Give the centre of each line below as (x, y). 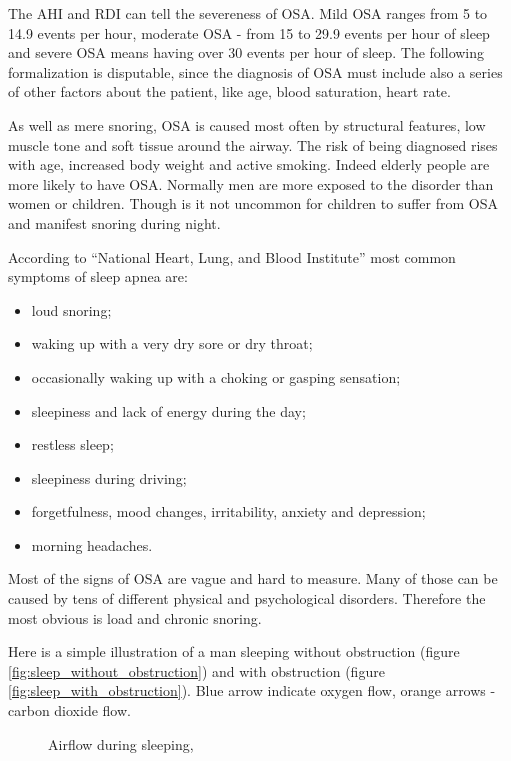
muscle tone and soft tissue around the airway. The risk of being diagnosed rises (253, 144)
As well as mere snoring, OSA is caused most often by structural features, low (247, 124)
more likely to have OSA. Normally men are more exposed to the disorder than (251, 183)
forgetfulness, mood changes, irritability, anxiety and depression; (228, 511)
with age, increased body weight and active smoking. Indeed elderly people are (249, 164)
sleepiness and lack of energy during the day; (168, 410)
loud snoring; (71, 309)
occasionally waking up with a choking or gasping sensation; (216, 376)
